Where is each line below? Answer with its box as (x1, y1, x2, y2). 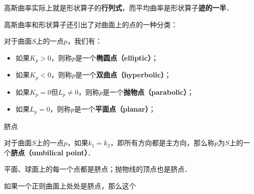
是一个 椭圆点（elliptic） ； (75, 52, 158, 63)
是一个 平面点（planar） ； (74, 104, 156, 114)
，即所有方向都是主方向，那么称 (110, 137, 215, 148)
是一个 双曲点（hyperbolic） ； (75, 69, 172, 80)
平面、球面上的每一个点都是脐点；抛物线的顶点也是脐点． (4, 164, 191, 174)
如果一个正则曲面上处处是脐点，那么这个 (4, 180, 136, 191)
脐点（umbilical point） (11, 147, 88, 157)
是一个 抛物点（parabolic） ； (103, 86, 194, 97)
